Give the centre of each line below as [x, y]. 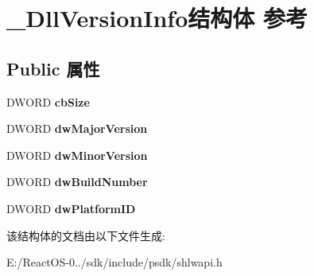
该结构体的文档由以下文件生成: [86, 235]
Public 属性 [53, 68]
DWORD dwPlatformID [71, 208]
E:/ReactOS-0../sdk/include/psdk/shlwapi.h [114, 262]
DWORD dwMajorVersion [77, 128]
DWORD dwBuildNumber [77, 182]
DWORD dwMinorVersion [77, 155]
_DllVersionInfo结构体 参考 [157, 18]
